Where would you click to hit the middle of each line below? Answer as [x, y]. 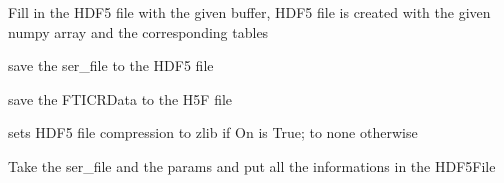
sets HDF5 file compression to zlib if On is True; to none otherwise [213, 132]
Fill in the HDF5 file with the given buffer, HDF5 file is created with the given [249, 12]
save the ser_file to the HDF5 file [111, 65]
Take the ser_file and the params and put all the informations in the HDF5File [252, 165]
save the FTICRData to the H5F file [120, 98]
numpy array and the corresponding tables [138, 31]
